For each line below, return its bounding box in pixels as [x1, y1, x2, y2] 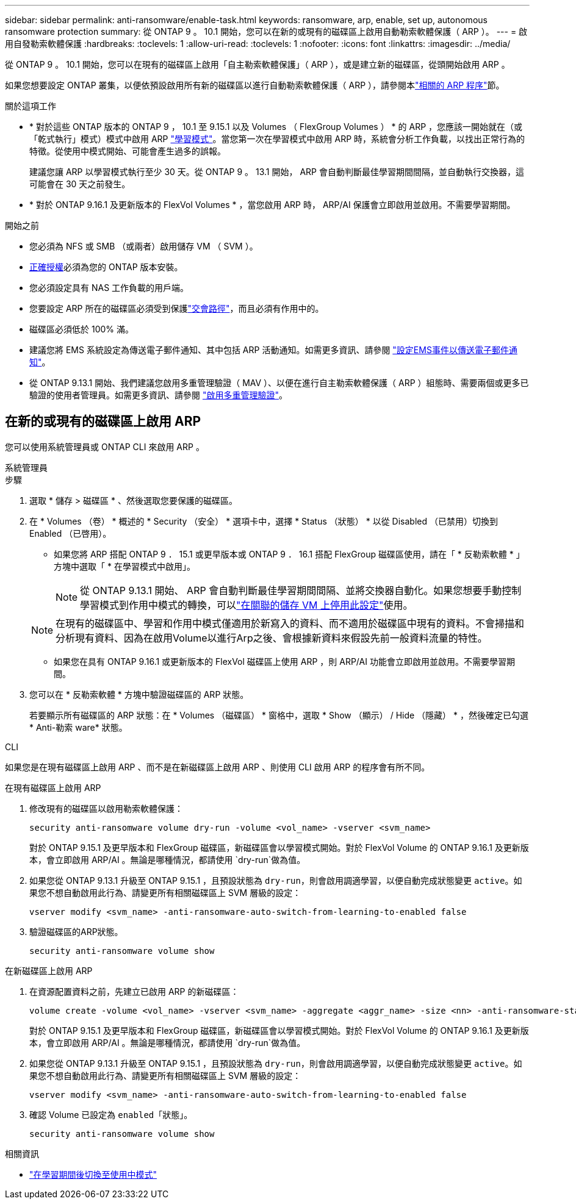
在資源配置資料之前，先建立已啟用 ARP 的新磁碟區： [29, 986, 239, 997]
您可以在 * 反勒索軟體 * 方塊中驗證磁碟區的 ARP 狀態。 [29, 689, 249, 700]
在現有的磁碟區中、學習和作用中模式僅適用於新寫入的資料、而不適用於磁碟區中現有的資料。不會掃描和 [56, 617, 525, 629]
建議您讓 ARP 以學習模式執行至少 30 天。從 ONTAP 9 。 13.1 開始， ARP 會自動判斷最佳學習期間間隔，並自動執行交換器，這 [29, 167, 524, 177]
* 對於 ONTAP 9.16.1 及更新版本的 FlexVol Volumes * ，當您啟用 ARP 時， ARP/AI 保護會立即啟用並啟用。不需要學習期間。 [29, 199, 516, 210]
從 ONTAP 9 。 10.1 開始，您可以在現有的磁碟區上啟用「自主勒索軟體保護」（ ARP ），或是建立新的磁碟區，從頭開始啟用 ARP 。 [5, 59, 510, 70]
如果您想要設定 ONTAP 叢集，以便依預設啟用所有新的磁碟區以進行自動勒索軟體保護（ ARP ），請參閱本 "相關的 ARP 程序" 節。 [5, 80, 505, 90]
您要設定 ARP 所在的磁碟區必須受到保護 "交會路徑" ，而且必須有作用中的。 [29, 303, 324, 314]
